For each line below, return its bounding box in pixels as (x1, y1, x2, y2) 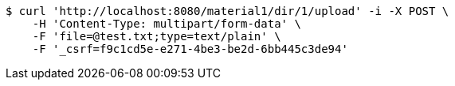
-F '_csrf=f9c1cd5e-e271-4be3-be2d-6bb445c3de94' (32, 43, 348, 55)
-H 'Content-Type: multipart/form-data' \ (32, 17, 301, 30)
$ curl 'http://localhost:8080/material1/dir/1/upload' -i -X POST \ (6, 5, 449, 17)
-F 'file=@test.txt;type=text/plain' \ (32, 30, 281, 43)
